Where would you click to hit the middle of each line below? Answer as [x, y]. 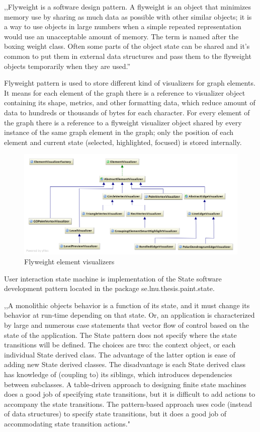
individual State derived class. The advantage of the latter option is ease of [120, 354]
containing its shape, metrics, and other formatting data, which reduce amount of [130, 102]
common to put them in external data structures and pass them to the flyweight [128, 56]
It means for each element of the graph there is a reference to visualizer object [125, 92]
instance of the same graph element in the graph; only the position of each [119, 132]
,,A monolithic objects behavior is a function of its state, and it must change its [127, 305]
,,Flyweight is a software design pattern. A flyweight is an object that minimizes [128, 7]
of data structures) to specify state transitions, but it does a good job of [115, 414]
